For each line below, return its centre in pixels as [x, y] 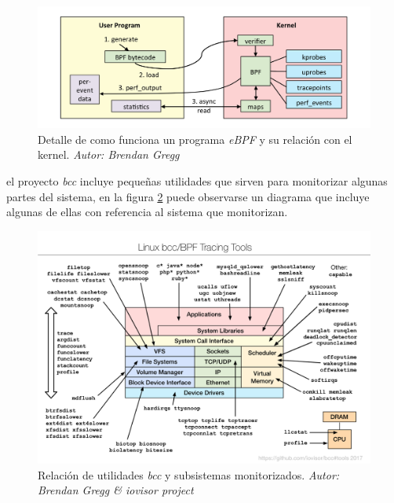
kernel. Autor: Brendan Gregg [109, 154]
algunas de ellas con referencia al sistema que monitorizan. [147, 212]
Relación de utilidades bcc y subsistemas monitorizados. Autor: [189, 474]
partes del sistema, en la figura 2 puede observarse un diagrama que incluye [188, 196]
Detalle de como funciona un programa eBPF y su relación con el [195, 139]
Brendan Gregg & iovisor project [116, 490]
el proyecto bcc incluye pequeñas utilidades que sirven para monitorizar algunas [197, 181]
